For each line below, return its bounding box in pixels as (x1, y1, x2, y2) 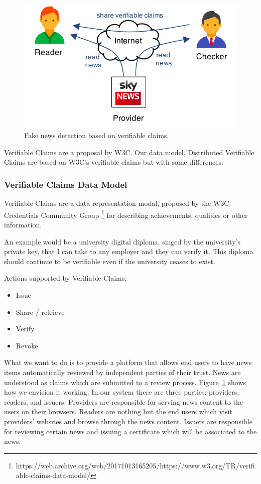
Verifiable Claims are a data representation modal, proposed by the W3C (4, 198, 229, 208)
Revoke (16, 340, 38, 350)
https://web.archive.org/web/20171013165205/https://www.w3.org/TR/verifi (16, 460, 255, 470)
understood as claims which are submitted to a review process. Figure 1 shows (4, 377, 246, 387)
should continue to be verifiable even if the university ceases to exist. (4, 256, 215, 266)
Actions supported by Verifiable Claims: (4, 273, 127, 283)
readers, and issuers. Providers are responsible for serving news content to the (4, 396, 243, 407)
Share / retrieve (16, 306, 65, 317)
